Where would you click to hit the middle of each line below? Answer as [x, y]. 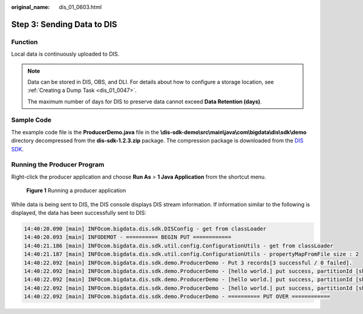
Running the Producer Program [58, 165]
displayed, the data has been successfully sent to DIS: [79, 212]
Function [25, 42]
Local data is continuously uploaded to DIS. [65, 54]
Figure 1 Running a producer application [76, 191]
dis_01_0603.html [80, 7]
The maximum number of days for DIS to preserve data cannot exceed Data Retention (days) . [145, 101]
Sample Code [31, 120]
